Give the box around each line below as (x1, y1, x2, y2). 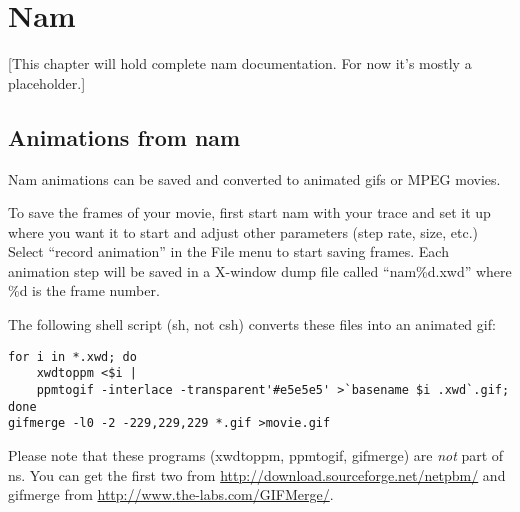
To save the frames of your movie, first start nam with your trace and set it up (8, 202, 491, 223)
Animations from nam (8, 121, 241, 152)
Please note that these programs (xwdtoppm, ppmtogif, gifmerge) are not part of (8, 444, 504, 465)
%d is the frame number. (8, 280, 160, 301)
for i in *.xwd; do (8, 349, 137, 364)
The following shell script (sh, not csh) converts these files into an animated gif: (8, 314, 496, 335)
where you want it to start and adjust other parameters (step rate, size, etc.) (8, 221, 478, 242)
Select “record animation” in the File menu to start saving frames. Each (8, 241, 449, 262)
